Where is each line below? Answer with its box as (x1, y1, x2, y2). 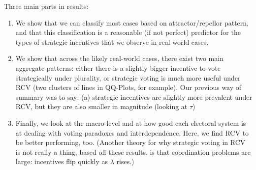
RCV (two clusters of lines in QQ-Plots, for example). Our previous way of (15, 82, 242, 92)
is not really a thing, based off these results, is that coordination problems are (15, 146, 251, 157)
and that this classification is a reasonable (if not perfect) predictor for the (15, 27, 241, 37)
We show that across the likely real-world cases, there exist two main (15, 53, 224, 63)
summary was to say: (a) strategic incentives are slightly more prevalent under (15, 91, 252, 102)
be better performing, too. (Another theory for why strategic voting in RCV (15, 137, 246, 147)
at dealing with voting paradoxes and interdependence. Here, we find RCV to (15, 127, 249, 138)
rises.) (116, 156, 134, 167)
